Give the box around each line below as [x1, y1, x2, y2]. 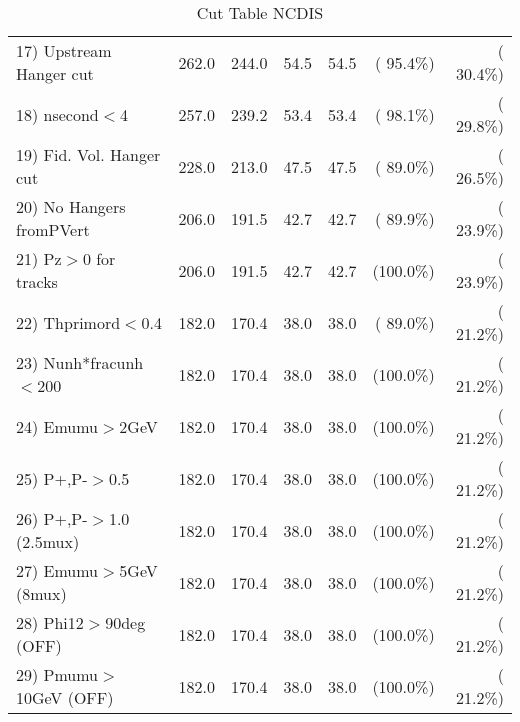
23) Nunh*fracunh [16, 351, 144, 374]
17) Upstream [16, 39, 112, 62]
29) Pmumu [16, 663, 99, 686]
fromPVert [16, 218, 90, 241]
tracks [16, 270, 58, 293]
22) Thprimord [16, 310, 121, 334]
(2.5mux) [16, 530, 80, 553]
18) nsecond [16, 102, 99, 126]
